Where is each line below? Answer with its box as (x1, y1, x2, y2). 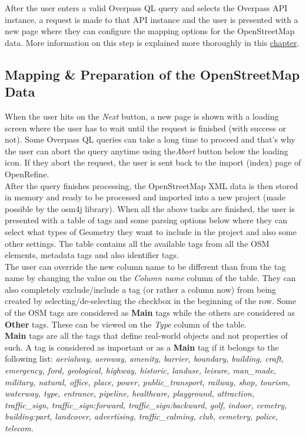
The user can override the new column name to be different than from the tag (5, 260, 286, 272)
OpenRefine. (5, 167, 49, 180)
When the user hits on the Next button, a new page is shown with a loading (5, 110, 279, 122)
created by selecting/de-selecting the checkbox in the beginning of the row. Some (5, 295, 297, 307)
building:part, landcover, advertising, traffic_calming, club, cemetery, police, (5, 410, 278, 422)
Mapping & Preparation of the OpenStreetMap (5, 65, 300, 83)
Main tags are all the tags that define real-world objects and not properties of (5, 329, 288, 342)
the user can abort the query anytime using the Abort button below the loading (5, 144, 288, 157)
